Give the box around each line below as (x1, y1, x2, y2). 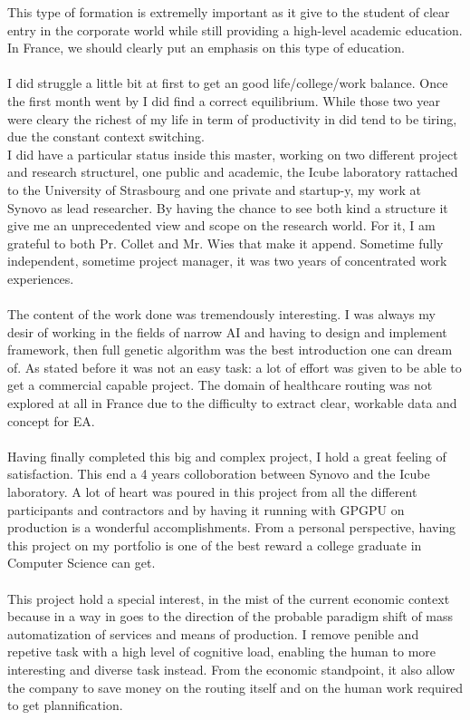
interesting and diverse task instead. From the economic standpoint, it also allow (7, 659, 456, 678)
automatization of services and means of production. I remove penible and (7, 624, 419, 643)
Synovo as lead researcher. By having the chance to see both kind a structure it (7, 198, 448, 217)
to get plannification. (7, 696, 123, 715)
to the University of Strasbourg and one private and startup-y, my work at (7, 180, 422, 199)
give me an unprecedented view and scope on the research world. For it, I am (7, 216, 436, 235)
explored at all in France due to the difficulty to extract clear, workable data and (7, 394, 457, 413)
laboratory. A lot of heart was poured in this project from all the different (7, 482, 417, 501)
